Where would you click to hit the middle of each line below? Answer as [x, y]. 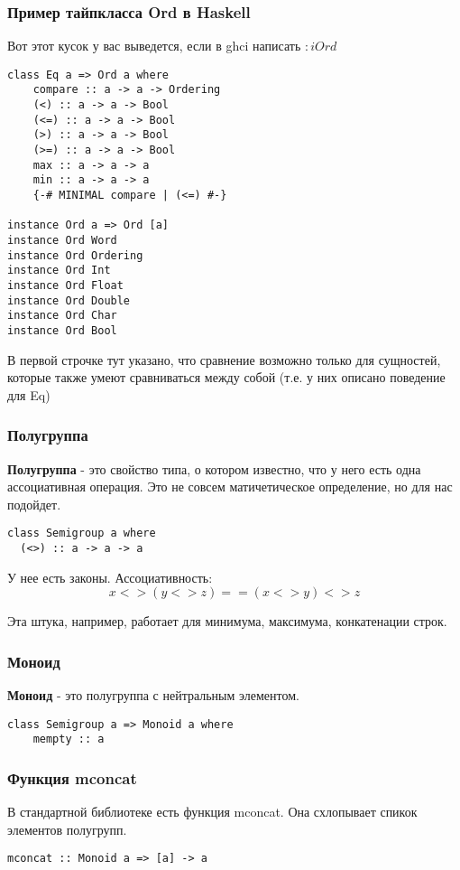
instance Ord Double [69, 300]
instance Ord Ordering [75, 255]
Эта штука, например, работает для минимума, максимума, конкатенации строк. [227, 621]
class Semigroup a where [82, 533]
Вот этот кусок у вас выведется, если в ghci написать [154, 46]
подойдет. [34, 504]
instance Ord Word [62, 241]
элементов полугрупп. [67, 829]
